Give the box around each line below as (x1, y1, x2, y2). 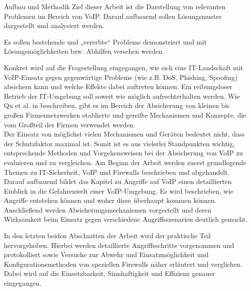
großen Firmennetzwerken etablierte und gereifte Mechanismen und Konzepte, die (4, 109, 246, 120)
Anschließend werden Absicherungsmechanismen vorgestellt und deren (4, 204, 212, 214)
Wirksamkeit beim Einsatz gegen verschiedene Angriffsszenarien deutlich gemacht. (4, 214, 248, 224)
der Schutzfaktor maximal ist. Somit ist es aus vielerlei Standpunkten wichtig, (4, 138, 235, 148)
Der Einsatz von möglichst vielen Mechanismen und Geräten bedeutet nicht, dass (4, 129, 245, 139)
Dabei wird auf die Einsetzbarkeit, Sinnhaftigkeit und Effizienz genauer (4, 268, 215, 278)
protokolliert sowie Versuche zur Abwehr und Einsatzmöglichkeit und (4, 249, 208, 260)
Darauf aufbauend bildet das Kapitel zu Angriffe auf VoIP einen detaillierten (4, 176, 232, 186)
